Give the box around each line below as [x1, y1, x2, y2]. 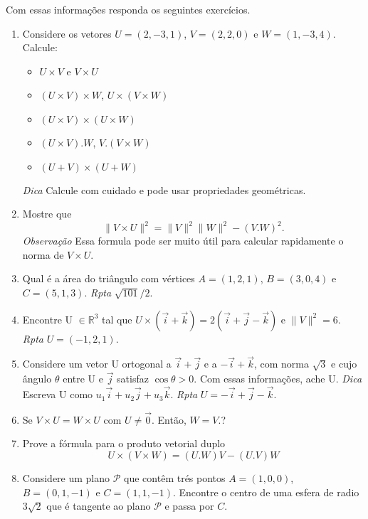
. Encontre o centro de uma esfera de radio [173, 484, 359, 499]
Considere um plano [22, 471, 110, 486]
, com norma [253, 356, 309, 371]
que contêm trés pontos [124, 471, 226, 486]
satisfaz [117, 371, 149, 386]
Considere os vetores [22, 26, 112, 41]
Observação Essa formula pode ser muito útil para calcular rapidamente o [22, 233, 344, 248]
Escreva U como [22, 387, 93, 402]
